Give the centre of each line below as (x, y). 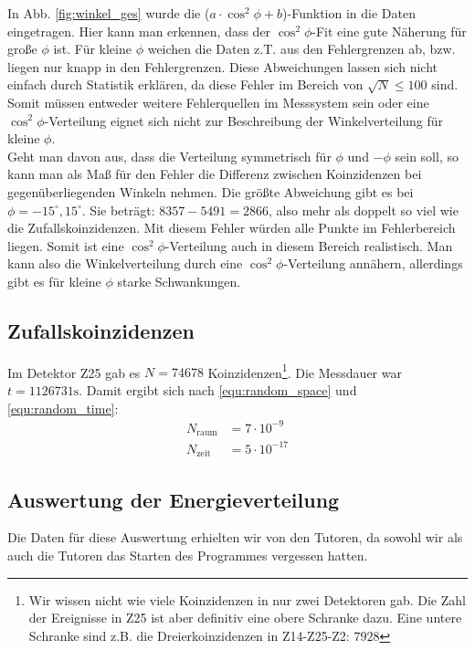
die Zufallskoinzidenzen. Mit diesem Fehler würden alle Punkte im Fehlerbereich (232, 228)
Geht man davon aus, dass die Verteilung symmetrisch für (169, 156)
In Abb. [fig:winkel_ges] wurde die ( (109, 13)
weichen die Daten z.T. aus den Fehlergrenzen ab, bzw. (301, 49)
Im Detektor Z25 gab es (74, 372)
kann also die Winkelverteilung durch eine (125, 263)
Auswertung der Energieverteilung (174, 499)
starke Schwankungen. (179, 281)
